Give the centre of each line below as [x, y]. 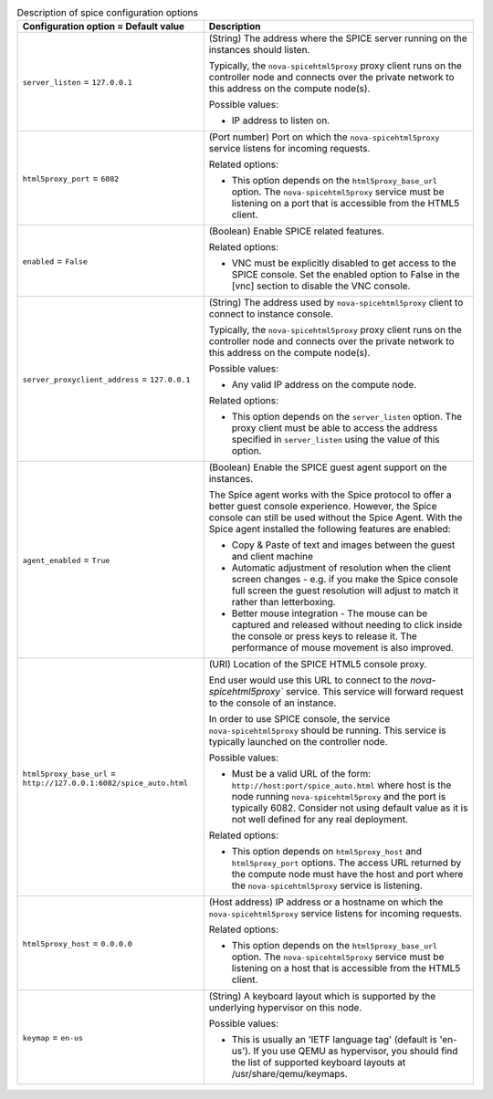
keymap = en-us [53, 1038]
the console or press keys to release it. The [324, 636]
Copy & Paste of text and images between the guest [343, 545]
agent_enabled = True [66, 560]
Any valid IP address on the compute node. [324, 385]
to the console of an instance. [273, 703]
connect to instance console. [271, 314]
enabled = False [55, 261]
